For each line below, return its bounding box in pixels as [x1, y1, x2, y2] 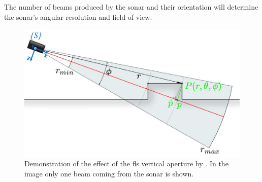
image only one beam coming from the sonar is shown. [24, 168, 194, 178]
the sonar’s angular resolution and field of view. [4, 11, 152, 22]
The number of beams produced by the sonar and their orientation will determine [4, 2, 258, 12]
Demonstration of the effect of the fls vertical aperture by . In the [24, 158, 228, 169]
